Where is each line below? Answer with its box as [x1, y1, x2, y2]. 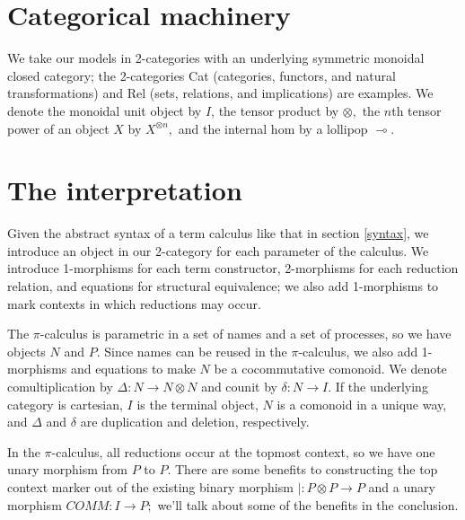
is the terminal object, [136, 394, 259, 413]
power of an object [7, 119, 110, 137]
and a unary [368, 477, 435, 496]
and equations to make [70, 359, 196, 378]
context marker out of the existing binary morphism [7, 477, 294, 496]
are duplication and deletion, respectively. [80, 412, 310, 431]
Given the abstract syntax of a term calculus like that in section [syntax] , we [7, 224, 429, 242]
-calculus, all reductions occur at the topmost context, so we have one [51, 442, 435, 461]
